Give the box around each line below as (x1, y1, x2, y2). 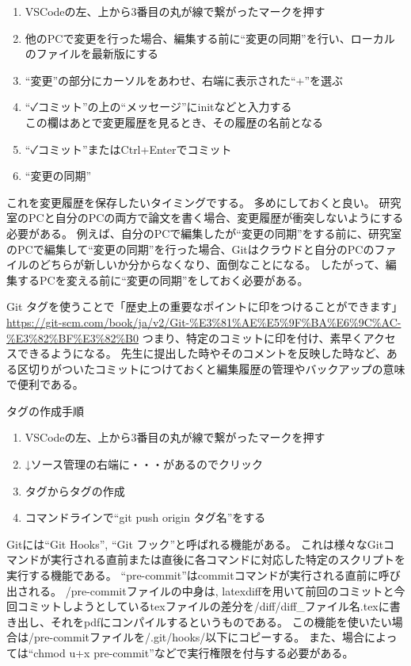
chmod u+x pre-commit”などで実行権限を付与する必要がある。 (33, 645, 354, 660)
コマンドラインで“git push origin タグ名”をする (25, 509, 266, 526)
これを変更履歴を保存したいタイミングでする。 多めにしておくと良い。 (6, 193, 375, 210)
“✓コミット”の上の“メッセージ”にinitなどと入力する (25, 98, 292, 115)
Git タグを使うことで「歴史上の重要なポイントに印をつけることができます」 (6, 298, 403, 315)
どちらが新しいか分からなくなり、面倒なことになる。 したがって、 (39, 256, 386, 273)
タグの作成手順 (6, 402, 84, 419)
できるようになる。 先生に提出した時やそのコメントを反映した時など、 (17, 345, 386, 362)
